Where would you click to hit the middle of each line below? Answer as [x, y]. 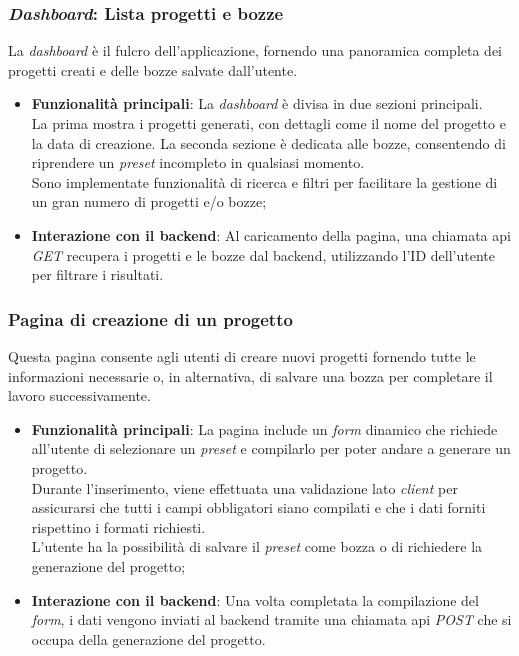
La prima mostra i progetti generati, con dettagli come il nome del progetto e [268, 123]
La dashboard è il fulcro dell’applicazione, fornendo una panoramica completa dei [255, 50]
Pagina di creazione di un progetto [150, 318]
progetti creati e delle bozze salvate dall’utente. [153, 69]
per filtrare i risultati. [97, 274]
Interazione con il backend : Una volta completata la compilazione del [255, 599]
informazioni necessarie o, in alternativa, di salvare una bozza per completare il [250, 375]
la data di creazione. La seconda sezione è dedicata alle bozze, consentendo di [268, 142]
